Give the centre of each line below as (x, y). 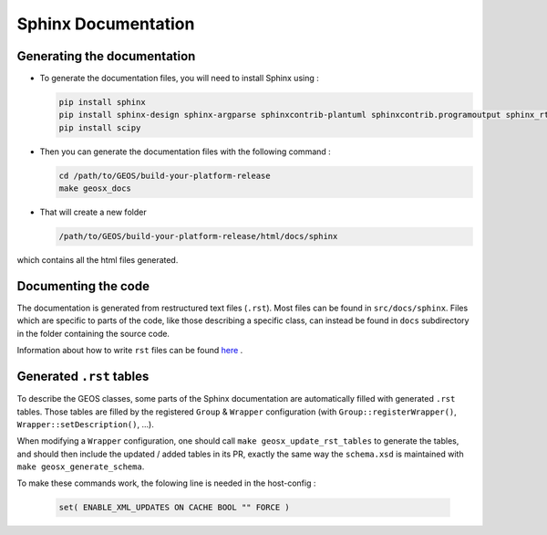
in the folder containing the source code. (93, 333)
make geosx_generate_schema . (81, 467)
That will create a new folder (93, 212)
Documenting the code (83, 286)
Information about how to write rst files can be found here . (130, 351)
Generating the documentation (106, 56)
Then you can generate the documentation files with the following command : (186, 152)
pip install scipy (100, 127)
